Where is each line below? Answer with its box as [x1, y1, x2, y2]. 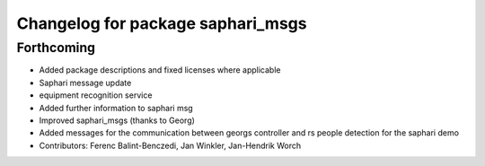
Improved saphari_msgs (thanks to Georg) [39, 115, 195, 126]
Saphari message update [39, 77, 132, 88]
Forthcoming [16, 39, 96, 56]
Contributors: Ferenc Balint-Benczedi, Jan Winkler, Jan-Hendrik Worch [39, 140, 302, 151]
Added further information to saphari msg [39, 102, 193, 113]
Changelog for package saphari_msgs [16, 13, 307, 33]
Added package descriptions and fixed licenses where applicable [39, 65, 281, 75]
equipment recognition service [39, 90, 153, 100]
